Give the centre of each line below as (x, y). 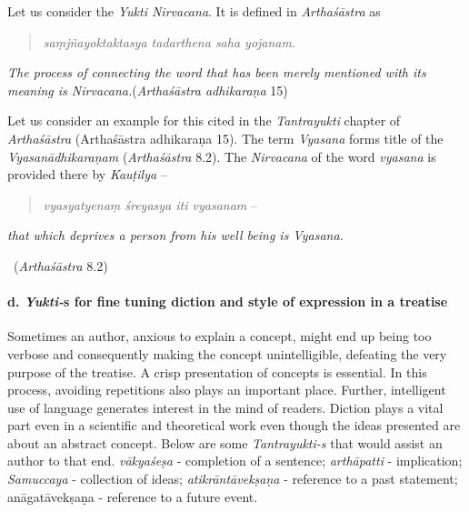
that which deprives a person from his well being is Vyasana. (175, 235)
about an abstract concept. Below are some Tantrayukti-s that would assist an (225, 442)
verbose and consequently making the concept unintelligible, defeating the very (227, 353)
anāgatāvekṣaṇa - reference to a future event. (133, 496)
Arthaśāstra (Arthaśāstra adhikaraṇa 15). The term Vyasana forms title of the (225, 138)
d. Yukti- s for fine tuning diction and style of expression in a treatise (228, 301)
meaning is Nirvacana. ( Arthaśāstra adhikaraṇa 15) (148, 90)
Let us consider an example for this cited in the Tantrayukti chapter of (204, 120)
